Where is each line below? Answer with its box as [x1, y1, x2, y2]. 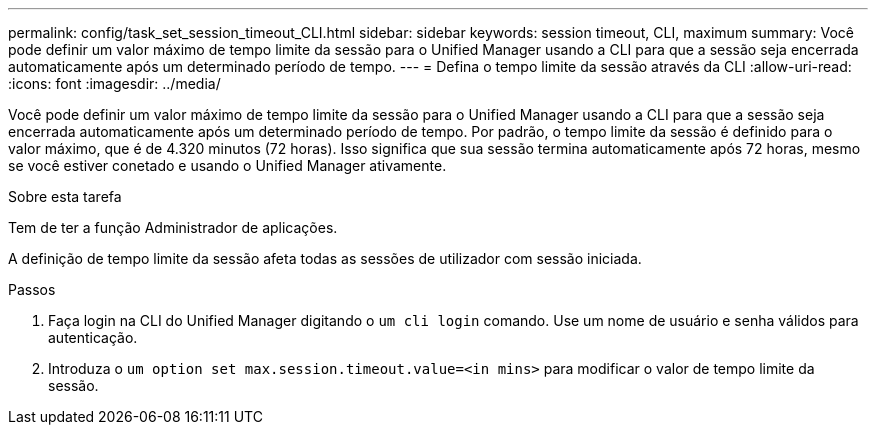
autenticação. [48, 329, 138, 346]
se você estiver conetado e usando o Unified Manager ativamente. [8, 157, 447, 174]
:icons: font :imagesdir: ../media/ [8, 75, 221, 92]
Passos [8, 281, 56, 298]
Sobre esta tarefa [8, 188, 122, 205]
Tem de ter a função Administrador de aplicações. [8, 219, 338, 236]
